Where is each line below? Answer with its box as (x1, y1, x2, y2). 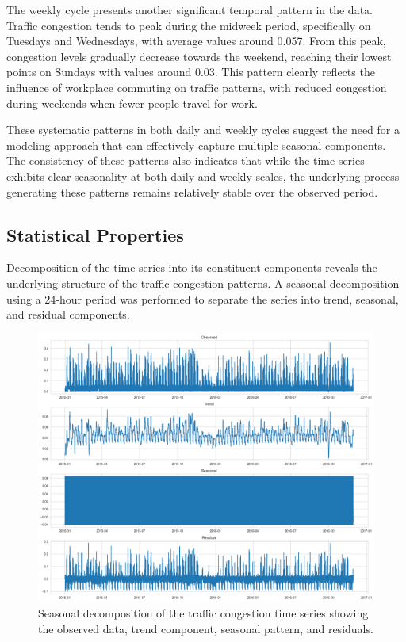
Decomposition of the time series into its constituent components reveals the (6, 259, 377, 276)
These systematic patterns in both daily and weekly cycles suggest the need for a (6, 121, 400, 138)
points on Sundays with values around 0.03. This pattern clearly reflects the (6, 63, 375, 80)
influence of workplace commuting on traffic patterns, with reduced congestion (6, 78, 387, 95)
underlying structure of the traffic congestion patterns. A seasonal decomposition (6, 274, 400, 291)
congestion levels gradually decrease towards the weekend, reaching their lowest (6, 48, 392, 64)
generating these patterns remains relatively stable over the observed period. (6, 183, 378, 200)
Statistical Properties (6, 222, 184, 246)
